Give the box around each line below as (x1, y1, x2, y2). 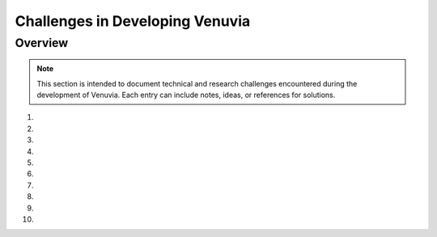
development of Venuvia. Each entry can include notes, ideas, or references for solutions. (36, 90, 336, 99)
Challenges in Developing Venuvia (15, 12, 251, 30)
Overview (15, 36, 69, 50)
